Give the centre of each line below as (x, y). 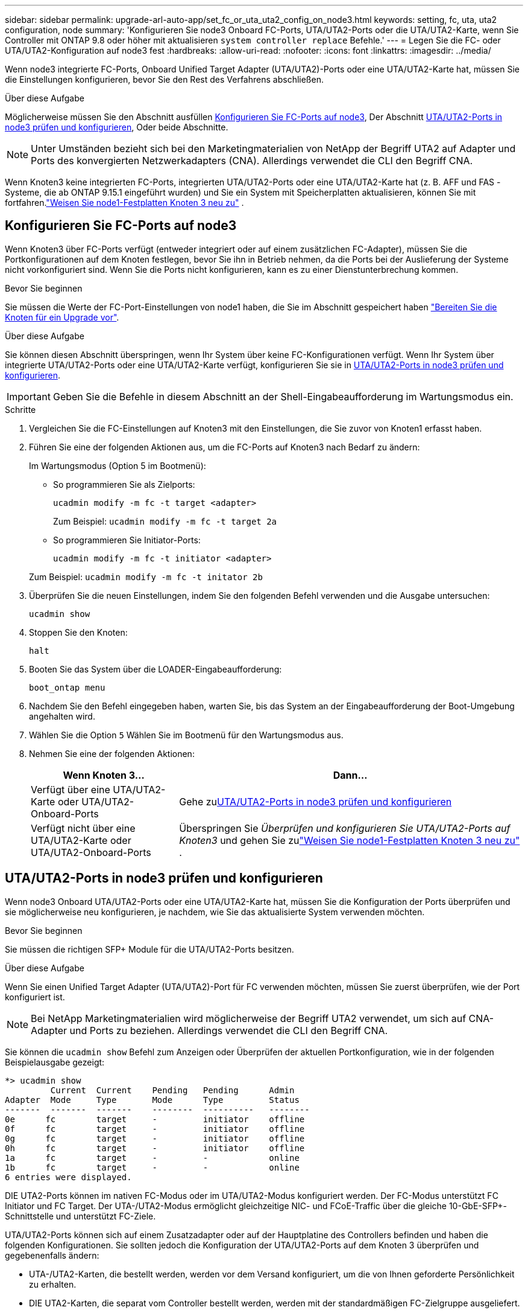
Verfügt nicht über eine (83, 828)
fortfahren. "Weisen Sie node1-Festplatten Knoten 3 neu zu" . (124, 203)
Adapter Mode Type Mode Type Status (152, 1100)
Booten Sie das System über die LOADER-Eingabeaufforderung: (156, 669)
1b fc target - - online (152, 1167)
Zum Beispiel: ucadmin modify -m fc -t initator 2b (146, 577)
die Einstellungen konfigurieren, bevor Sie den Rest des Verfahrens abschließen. (164, 79)
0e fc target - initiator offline (155, 1119)
